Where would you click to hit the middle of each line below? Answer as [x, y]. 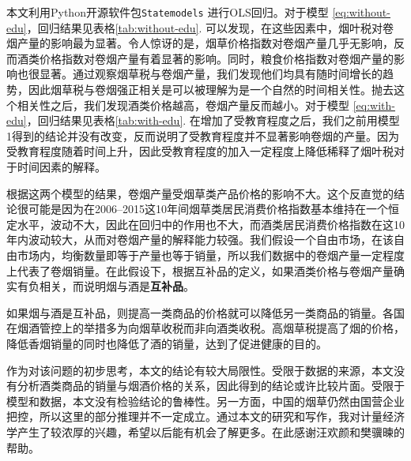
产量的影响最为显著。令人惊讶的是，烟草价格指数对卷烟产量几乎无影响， [205, 43]
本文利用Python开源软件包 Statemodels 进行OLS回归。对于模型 [168, 12]
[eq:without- [361, 12]
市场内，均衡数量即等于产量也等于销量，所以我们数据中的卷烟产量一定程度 [211, 255]
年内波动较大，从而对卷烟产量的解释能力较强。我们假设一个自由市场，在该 [200, 240]
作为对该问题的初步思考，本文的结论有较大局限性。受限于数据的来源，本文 [200, 370]
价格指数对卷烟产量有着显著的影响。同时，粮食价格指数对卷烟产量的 [216, 58]
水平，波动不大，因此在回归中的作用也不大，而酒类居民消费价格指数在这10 [211, 224]
